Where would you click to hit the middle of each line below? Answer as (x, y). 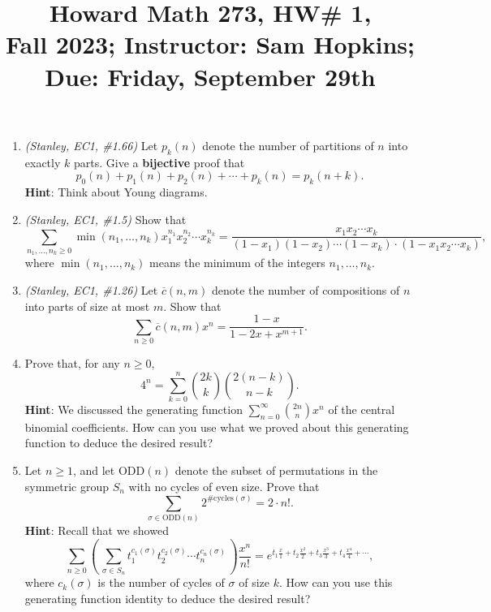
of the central (362, 409)
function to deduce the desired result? (119, 443)
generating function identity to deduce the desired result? (168, 598)
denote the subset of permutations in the (276, 470)
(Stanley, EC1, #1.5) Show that (106, 219)
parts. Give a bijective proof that (159, 162)
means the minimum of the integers (237, 263)
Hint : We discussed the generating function (134, 409)
